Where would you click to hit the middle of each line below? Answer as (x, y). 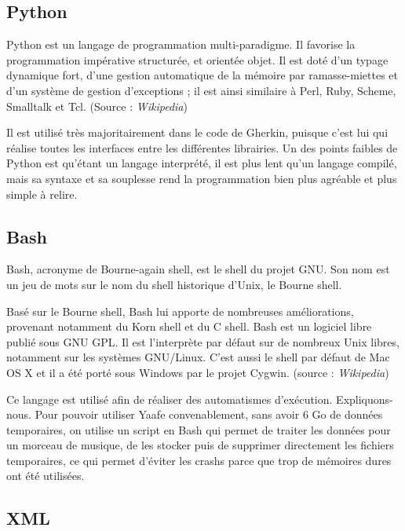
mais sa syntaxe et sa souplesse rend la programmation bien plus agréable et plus (202, 178)
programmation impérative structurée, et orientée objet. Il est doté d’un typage (197, 59)
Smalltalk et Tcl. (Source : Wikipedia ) (97, 106)
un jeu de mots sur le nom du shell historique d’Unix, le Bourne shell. (174, 284)
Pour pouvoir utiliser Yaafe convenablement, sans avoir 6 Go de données (209, 414)
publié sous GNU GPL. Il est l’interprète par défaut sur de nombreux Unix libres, (203, 341)
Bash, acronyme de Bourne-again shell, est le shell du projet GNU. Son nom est (198, 269)
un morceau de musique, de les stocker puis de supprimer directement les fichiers (200, 445)
